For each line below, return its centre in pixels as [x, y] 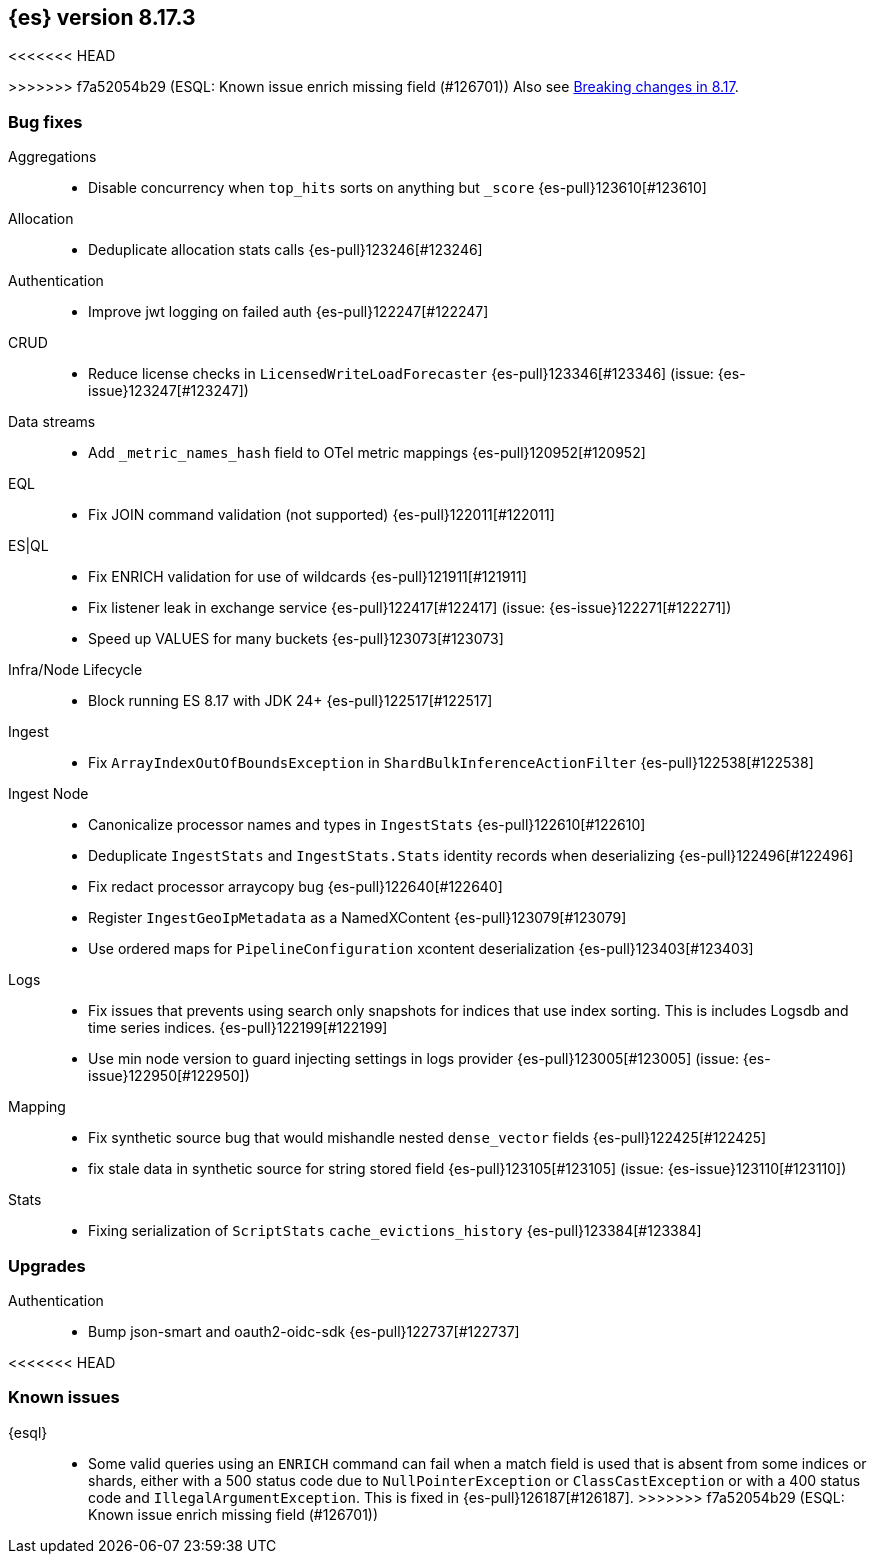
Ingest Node [48, 794]
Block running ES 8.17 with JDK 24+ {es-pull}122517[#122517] [290, 701]
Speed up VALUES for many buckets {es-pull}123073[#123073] [296, 639]
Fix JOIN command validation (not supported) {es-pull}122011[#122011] [321, 515]
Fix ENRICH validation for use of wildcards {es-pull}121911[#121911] [307, 577]
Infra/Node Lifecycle [75, 670]
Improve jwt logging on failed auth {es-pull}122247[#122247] [288, 312]
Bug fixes [45, 121]
